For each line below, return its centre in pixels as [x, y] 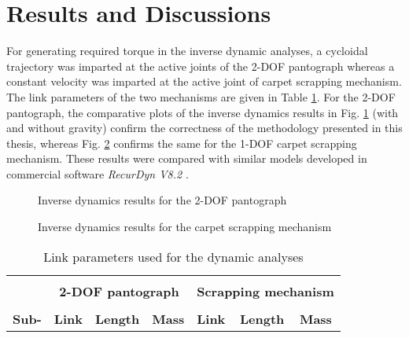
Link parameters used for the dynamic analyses [173, 256]
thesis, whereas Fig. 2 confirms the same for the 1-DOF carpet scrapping [182, 143]
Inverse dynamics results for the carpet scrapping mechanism [185, 227]
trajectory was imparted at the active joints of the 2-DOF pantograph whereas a [201, 66]
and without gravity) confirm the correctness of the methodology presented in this [204, 128]
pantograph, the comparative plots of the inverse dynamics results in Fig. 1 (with [203, 112]
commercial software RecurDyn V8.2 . [98, 173]
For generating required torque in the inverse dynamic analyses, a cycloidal [187, 51]
